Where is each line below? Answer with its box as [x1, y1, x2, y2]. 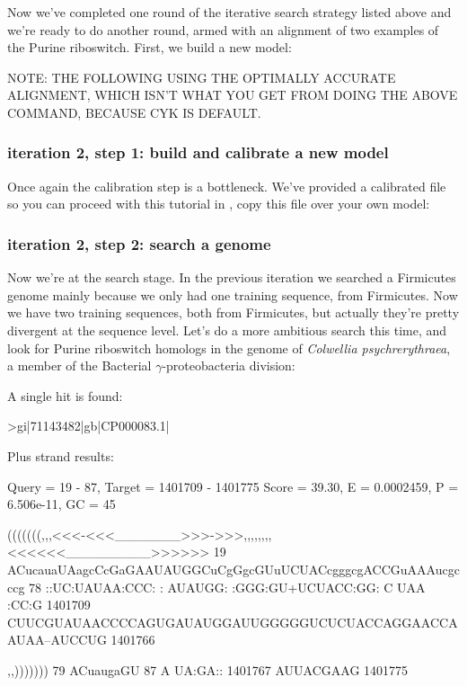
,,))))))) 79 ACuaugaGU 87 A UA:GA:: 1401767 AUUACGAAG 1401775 [7, 660, 409, 679]
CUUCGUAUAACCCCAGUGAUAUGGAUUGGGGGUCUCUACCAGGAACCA [7, 612, 458, 631]
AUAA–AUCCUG [7, 630, 107, 649]
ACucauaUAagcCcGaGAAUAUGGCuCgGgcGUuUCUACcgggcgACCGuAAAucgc [7, 559, 460, 578]
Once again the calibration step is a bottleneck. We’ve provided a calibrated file [7, 176, 446, 195]
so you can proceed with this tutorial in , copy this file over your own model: [7, 194, 430, 213]
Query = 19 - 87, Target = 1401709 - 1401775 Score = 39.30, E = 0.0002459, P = [7, 477, 459, 495]
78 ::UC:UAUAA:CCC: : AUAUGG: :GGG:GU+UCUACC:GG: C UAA [29, 577, 426, 596]
